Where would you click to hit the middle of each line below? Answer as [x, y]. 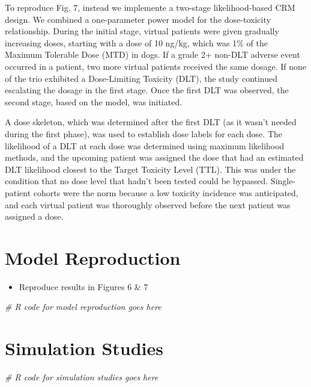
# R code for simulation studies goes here [82, 377]
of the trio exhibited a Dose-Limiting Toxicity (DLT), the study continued [141, 78]
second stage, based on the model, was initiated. [94, 101]
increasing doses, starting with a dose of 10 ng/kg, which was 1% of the [137, 42]
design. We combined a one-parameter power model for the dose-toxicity [138, 19]
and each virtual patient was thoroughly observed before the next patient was [148, 204]
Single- [283, 181]
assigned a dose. [34, 216]
